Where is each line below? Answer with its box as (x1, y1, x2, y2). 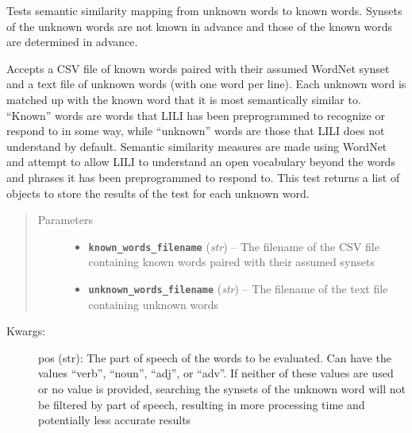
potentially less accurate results (38, 412, 191, 428)
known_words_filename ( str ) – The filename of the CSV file (88, 238, 379, 254)
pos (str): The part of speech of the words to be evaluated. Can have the (38, 349, 391, 365)
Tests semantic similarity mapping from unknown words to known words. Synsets (6, 2, 402, 18)
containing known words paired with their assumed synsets (88, 253, 375, 270)
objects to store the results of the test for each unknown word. (6, 184, 310, 201)
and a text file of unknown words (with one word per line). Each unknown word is (6, 75, 406, 92)
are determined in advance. (6, 33, 138, 50)
